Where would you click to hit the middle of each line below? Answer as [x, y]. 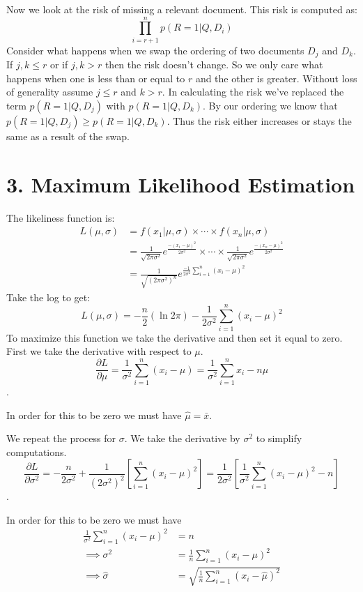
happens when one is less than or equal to [96, 78]
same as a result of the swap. [68, 136]
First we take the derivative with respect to [99, 351]
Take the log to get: [48, 297]
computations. [37, 451]
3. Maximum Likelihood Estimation [181, 184]
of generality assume [50, 92]
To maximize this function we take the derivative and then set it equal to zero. [175, 337]
